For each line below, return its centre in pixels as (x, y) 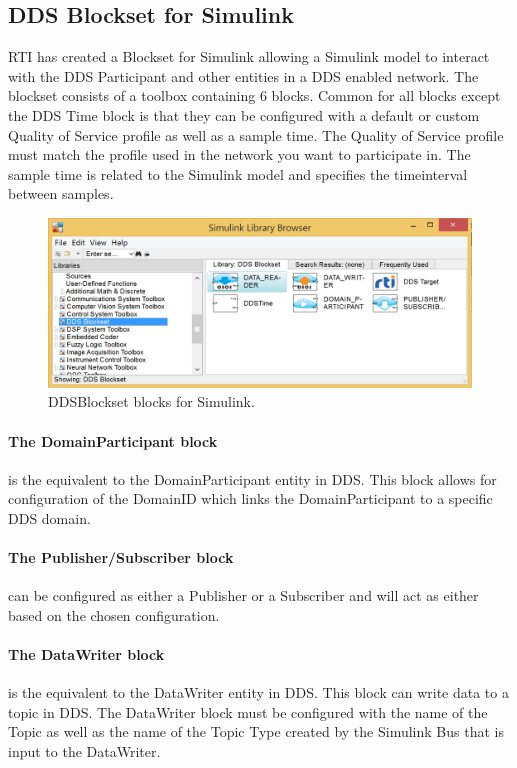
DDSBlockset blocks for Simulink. (151, 401)
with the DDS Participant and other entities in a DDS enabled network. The (243, 75)
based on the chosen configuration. (114, 614)
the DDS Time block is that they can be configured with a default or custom (244, 114)
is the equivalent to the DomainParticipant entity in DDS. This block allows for (252, 478)
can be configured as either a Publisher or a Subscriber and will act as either (243, 595)
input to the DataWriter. (84, 751)
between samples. (61, 193)
